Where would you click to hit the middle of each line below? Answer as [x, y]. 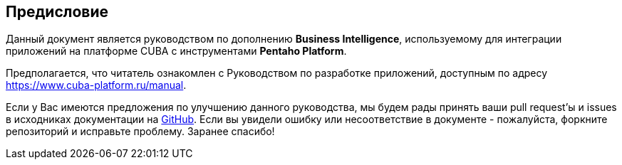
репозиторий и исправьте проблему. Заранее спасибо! [140, 132]
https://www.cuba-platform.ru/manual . [96, 85]
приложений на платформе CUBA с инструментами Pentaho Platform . [176, 51]
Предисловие [57, 12]
